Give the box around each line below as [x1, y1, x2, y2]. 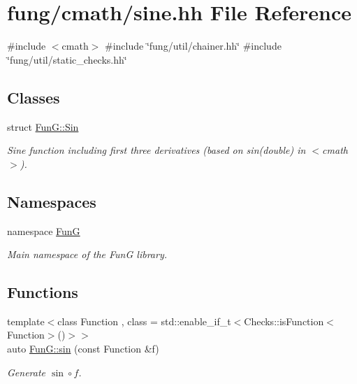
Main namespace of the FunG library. [7, 247, 167, 262]
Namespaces [7, 190, 96, 212]
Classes [7, 86, 60, 108]
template [7, 313, 45, 328]
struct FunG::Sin [7, 119, 79, 134]
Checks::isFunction [244, 313, 324, 328]
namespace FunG [7, 223, 80, 238]
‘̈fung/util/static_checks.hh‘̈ [7, 52, 127, 66]
